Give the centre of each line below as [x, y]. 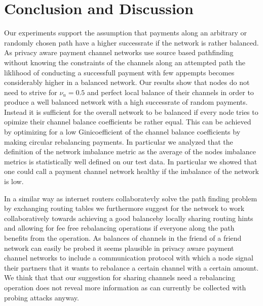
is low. [14, 181]
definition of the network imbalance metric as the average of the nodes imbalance [130, 151]
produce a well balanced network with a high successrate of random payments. [126, 102]
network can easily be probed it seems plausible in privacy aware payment [119, 248]
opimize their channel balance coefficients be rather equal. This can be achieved [128, 122]
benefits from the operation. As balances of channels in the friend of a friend [123, 238]
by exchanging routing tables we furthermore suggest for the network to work [124, 208]
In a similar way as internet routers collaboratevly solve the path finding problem [131, 198]
